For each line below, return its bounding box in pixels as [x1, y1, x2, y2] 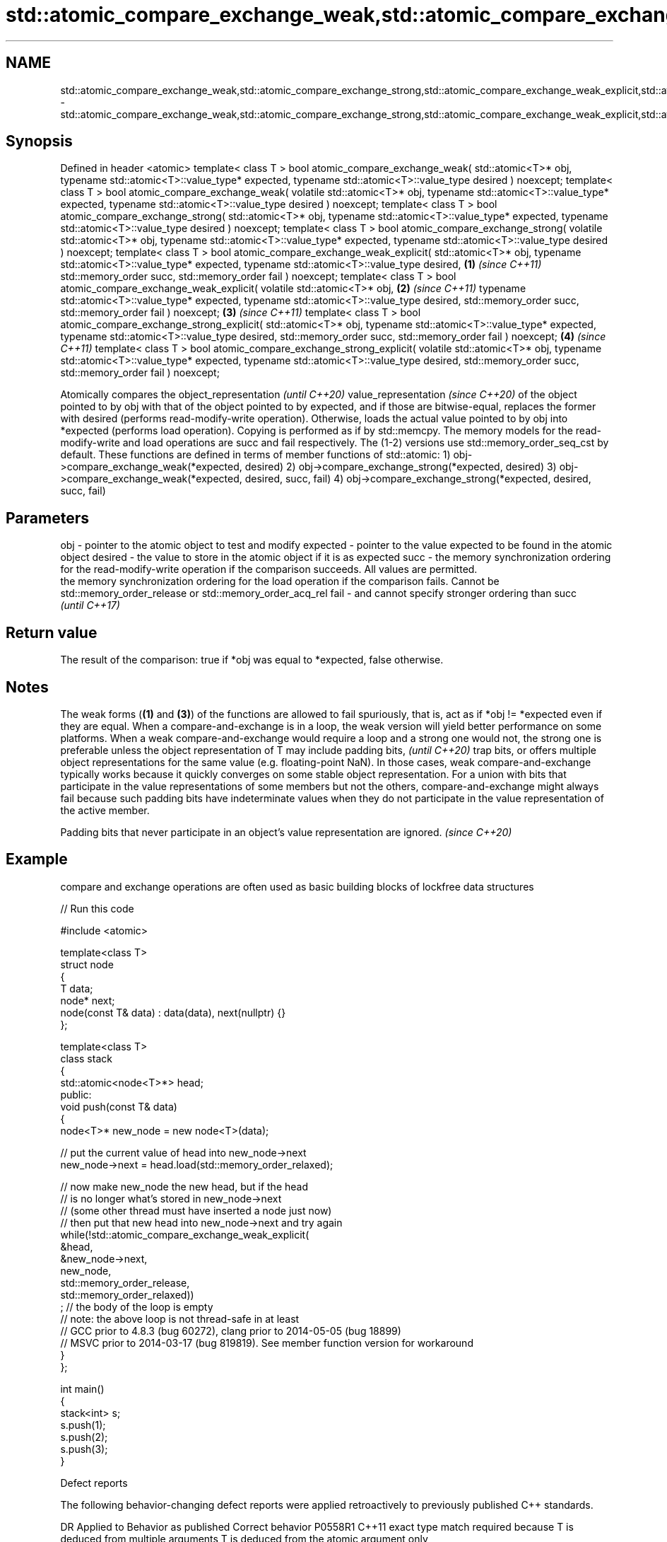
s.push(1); [60, 1418, 106, 1431]
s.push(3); [60, 1442, 108, 1455]
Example [6, 850, 68, 869]
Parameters [6, 509, 89, 527]
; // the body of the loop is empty [60, 1300, 213, 1313]
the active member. [60, 804, 150, 816]
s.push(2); [60, 1430, 108, 1443]
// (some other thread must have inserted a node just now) [60, 1204, 332, 1217]
